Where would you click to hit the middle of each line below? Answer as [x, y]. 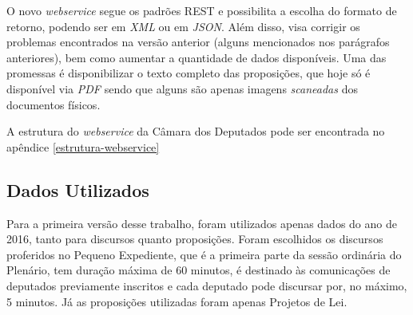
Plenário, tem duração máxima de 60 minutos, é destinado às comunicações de [199, 270]
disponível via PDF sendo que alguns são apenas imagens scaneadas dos [182, 88]
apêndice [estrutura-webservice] [83, 146]
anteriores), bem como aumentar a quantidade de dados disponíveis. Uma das [197, 57]
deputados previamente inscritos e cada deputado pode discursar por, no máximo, [207, 285]
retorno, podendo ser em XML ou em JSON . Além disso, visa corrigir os [183, 26]
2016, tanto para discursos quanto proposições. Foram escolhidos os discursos [195, 239]
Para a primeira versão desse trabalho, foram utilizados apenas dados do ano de [202, 223]
